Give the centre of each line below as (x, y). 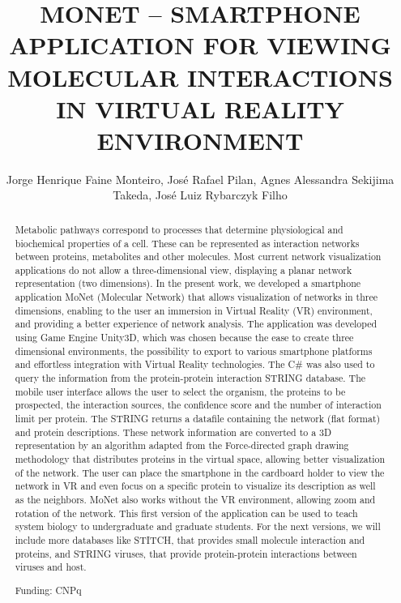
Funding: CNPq (48, 590)
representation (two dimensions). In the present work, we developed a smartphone (188, 283)
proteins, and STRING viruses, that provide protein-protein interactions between (186, 553)
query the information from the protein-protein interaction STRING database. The (190, 378)
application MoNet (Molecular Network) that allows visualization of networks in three (196, 297)
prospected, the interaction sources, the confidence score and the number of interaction (198, 405)
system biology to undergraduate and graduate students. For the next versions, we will (198, 526)
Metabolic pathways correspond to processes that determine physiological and (179, 229)
